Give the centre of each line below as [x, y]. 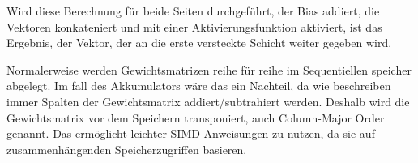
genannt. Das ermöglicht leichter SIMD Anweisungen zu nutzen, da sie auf [191, 133]
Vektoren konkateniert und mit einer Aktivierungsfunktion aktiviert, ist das [194, 26]
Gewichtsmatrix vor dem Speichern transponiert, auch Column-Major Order [196, 117]
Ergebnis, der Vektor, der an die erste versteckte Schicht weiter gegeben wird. [199, 43]
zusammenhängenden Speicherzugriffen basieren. [127, 149]
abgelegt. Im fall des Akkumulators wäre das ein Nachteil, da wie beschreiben [199, 86]
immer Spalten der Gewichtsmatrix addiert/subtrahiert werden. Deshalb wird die [208, 101]
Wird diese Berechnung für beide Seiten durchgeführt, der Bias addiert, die [193, 11]
